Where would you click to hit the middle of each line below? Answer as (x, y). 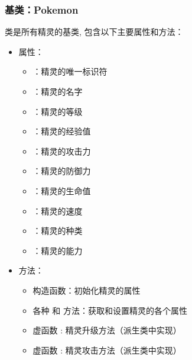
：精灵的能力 (58, 250)
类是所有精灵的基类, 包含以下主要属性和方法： (94, 32)
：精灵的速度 (58, 210)
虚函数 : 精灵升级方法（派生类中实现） (107, 330)
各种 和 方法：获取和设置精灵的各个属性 (110, 310)
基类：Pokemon (42, 9)
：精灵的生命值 (62, 190)
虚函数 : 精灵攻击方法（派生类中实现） (107, 350)
